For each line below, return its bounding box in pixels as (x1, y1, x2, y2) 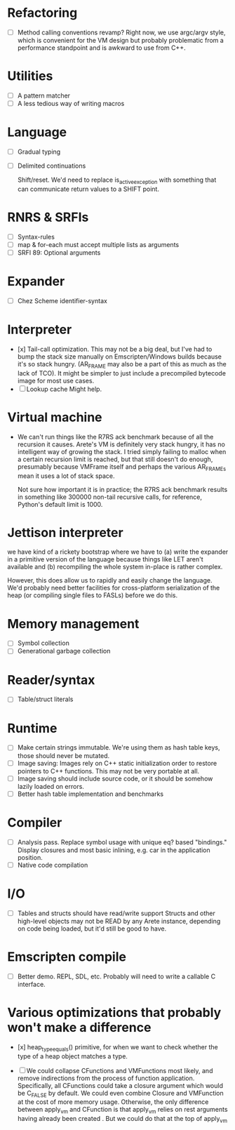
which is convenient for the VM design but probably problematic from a (17, 36, 224, 44)
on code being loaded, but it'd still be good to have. (17, 924, 167, 933)
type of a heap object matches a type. (17, 1051, 128, 1061)
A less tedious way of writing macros (17, 100, 125, 107)
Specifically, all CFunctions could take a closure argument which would (17, 1081, 223, 1089)
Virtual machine (7, 409, 103, 425)
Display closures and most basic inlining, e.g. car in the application (17, 846, 210, 854)
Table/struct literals (17, 695, 74, 703)
